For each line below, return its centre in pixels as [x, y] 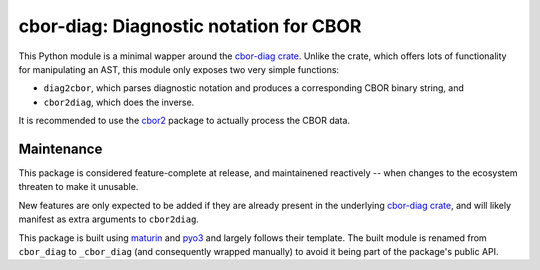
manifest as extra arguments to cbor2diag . [109, 219]
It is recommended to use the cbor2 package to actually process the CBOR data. [184, 121]
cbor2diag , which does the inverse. [119, 102]
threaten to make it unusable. [78, 187]
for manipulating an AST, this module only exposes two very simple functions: [179, 69]
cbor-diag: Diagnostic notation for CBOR [190, 26]
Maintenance [60, 148]
